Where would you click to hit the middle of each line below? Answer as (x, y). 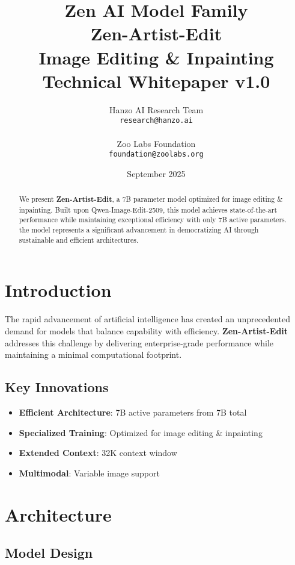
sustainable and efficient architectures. (79, 239)
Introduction (58, 290)
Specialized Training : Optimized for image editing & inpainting (141, 432)
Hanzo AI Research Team (156, 109)
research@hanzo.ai (156, 121)
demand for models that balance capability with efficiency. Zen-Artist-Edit (147, 330)
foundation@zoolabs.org (156, 155)
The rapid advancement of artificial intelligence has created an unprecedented (148, 319)
